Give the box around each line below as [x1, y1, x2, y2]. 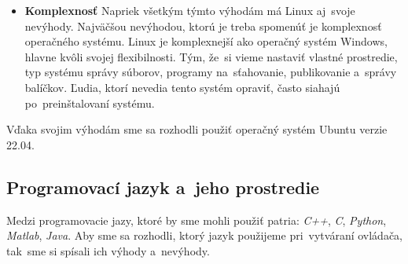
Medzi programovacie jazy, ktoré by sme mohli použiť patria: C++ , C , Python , [6, 211, 387, 228]
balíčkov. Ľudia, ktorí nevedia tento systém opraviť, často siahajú [24, 79, 340, 95]
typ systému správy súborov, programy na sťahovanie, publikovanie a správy [24, 64, 397, 80]
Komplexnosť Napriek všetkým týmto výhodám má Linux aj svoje [24, 2, 355, 18]
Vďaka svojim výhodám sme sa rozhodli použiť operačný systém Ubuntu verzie [6, 121, 388, 137]
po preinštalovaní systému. [24, 94, 155, 111]
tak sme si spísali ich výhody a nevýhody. [6, 242, 210, 258]
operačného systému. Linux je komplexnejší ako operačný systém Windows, [24, 33, 388, 49]
